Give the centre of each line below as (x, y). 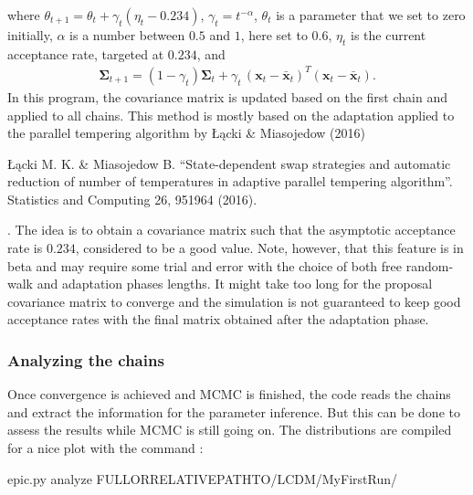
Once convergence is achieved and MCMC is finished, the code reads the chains (229, 394)
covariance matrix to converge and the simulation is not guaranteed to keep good (234, 301)
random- (430, 265)
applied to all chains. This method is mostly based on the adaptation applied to (231, 115)
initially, (30, 35)
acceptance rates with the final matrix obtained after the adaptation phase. (218, 319)
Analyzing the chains (86, 359)
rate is (25, 248)
